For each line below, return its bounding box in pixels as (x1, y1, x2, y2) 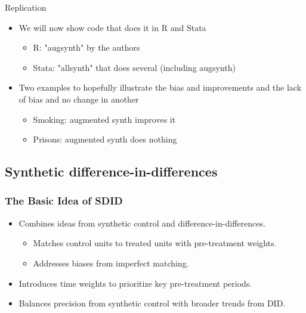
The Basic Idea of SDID (5, 193, 123, 208)
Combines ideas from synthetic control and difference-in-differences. (18, 216, 265, 229)
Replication (5, 1, 47, 13)
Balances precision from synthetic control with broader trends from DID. (18, 297, 286, 309)
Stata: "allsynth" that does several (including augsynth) (33, 61, 236, 73)
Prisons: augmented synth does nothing (33, 133, 177, 145)
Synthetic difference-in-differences (5, 162, 218, 181)
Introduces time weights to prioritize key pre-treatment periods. (18, 277, 252, 289)
